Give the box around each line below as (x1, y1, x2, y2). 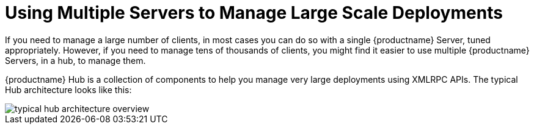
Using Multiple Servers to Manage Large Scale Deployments (5, 2, 503, 23)
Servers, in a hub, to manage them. (5, 55, 146, 66)
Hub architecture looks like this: (5, 84, 132, 95)
